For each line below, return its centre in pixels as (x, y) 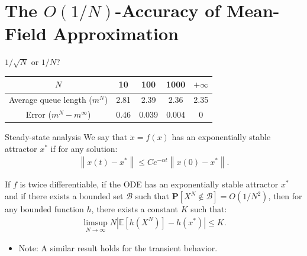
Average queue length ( (51, 100)
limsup (96, 223)
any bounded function (44, 209)
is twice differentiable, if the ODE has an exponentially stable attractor (149, 184)
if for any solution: (84, 148)
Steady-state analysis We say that (66, 137)
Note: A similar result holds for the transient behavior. (118, 247)
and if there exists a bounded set (64, 196)
